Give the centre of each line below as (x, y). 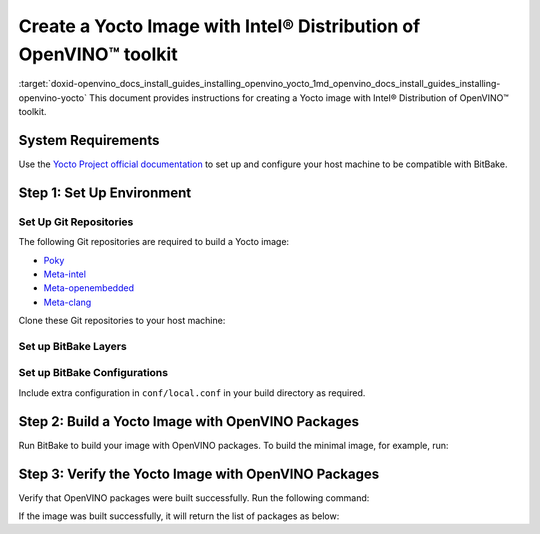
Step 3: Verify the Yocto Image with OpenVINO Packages (199, 473)
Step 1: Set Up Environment (105, 192)
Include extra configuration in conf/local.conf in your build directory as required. (192, 392)
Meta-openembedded (89, 288)
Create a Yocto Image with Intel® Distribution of (219, 26)
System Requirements (89, 140)
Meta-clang (67, 302)
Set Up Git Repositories (76, 222)
